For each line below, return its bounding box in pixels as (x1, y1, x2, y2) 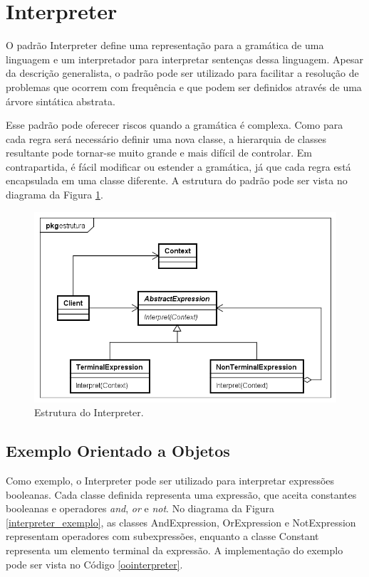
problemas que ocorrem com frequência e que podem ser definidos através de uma (6, 79, 362, 94)
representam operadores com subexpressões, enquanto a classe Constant (6, 529, 319, 544)
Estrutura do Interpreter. (34, 405, 144, 420)
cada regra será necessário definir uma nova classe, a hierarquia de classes (6, 131, 326, 146)
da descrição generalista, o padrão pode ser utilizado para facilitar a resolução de (6, 65, 359, 80)
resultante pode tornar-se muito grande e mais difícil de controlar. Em (6, 145, 312, 160)
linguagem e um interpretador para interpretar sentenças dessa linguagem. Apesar (6, 51, 363, 66)
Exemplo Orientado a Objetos (6, 440, 230, 462)
